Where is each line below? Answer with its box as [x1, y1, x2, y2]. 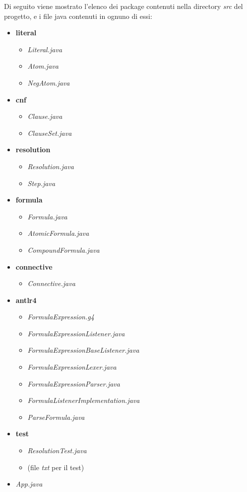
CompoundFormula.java [27, 244, 100, 255]
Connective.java [27, 278, 75, 289]
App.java [15, 479, 43, 489]
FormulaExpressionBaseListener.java [27, 345, 139, 355]
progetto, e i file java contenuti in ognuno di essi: [4, 10, 152, 21]
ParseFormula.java [27, 411, 85, 422]
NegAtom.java [27, 77, 70, 88]
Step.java [27, 178, 56, 188]
